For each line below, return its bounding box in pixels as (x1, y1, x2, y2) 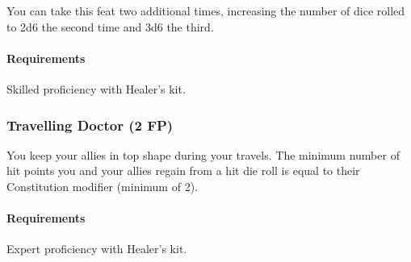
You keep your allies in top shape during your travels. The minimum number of (6, 146, 400, 163)
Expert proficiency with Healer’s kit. (6, 240, 187, 257)
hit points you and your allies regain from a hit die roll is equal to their (6, 162, 360, 179)
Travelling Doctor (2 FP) (6, 114, 174, 135)
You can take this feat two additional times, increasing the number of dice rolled (6, 2, 405, 19)
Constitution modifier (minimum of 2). (6, 177, 198, 194)
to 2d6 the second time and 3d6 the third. (6, 18, 214, 35)
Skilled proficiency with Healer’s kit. (6, 80, 186, 97)
